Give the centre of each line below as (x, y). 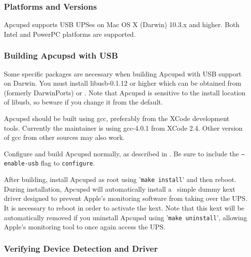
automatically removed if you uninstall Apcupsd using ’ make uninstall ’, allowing (125, 217)
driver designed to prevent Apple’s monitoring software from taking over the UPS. (126, 198)
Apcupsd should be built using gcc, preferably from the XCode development (117, 118)
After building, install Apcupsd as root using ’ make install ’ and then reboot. (120, 179)
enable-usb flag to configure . (50, 163)
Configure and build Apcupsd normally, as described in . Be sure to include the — (124, 153)
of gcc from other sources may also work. (65, 137)
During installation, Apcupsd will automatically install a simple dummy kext (120, 189)
